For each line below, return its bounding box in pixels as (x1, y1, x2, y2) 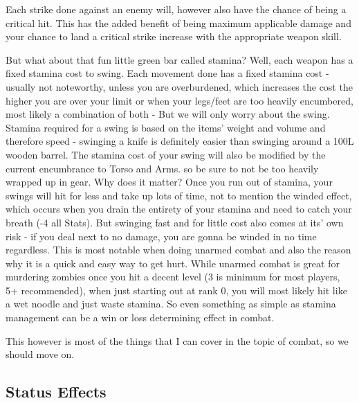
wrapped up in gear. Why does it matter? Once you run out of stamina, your (6, 174, 333, 189)
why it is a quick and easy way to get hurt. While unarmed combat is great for (6, 256, 340, 270)
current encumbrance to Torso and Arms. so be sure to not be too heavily (6, 161, 319, 175)
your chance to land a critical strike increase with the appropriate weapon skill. (6, 29, 342, 44)
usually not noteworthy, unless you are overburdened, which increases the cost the (6, 79, 353, 93)
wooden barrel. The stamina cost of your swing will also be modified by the (6, 147, 326, 161)
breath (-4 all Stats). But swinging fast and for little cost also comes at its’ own (6, 215, 344, 229)
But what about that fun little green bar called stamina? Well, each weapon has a (6, 52, 353, 66)
